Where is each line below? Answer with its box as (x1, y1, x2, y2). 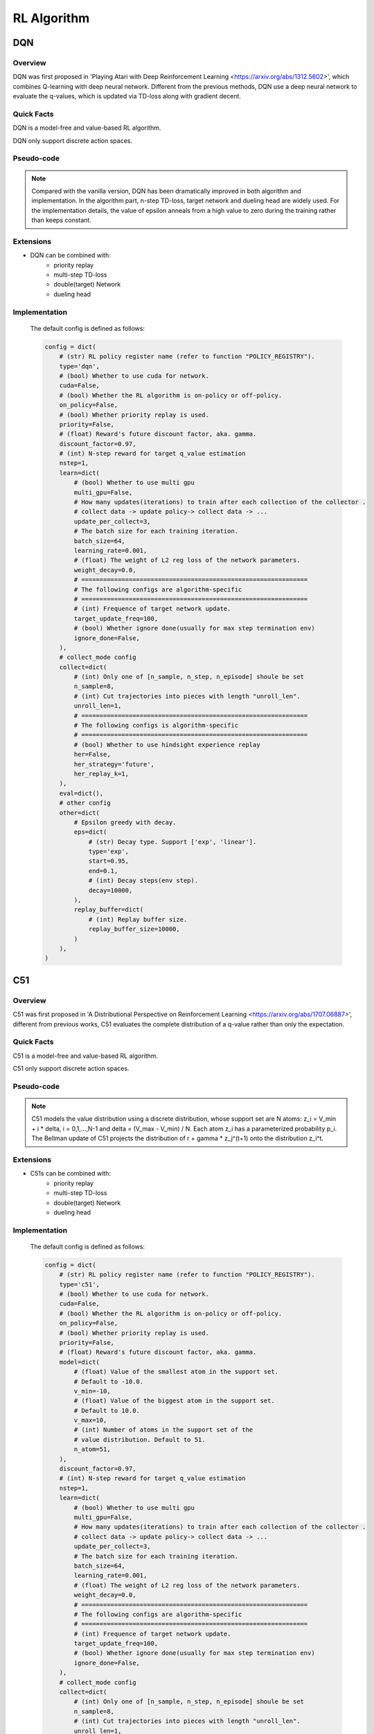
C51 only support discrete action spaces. (12, 1065, 130, 1073)
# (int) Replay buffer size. (88, 916, 188, 923)
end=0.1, (88, 867, 118, 875)
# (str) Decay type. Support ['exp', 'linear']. (88, 838, 257, 845)
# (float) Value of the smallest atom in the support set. (73, 1368, 279, 1376)
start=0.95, (88, 857, 130, 865)
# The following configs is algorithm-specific (73, 721, 239, 730)
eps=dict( (73, 828, 107, 836)
